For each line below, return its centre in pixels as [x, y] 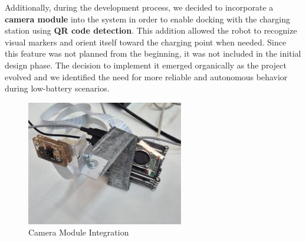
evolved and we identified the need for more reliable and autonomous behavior [146, 76]
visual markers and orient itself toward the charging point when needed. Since [146, 42]
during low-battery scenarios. [57, 88]
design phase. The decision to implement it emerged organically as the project [146, 65]
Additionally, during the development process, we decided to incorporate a [139, 7]
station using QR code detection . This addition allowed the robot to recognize [151, 30]
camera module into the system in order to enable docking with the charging [147, 19]
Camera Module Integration [79, 232]
